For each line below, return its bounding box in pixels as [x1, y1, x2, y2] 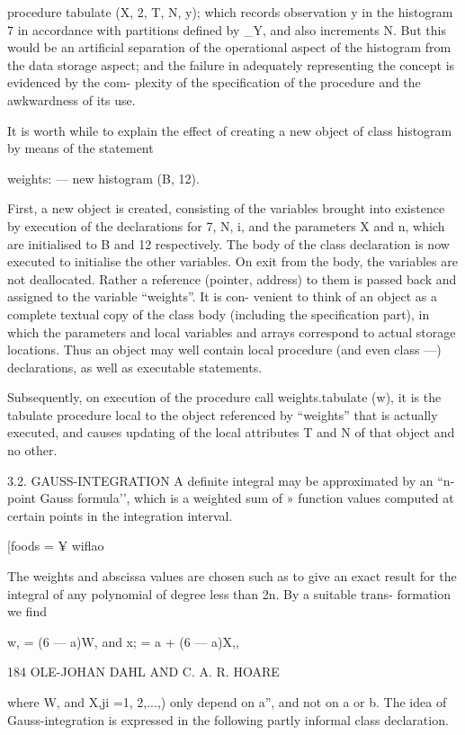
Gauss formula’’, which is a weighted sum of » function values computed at [40, 489, 454, 507]
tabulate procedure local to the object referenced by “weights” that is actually [7, 405, 438, 424]
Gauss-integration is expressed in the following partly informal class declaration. [7, 710, 449, 729]
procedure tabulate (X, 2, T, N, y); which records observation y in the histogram [7, 3, 453, 21]
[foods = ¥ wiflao [7, 536, 104, 555]
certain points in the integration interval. [7, 506, 233, 524]
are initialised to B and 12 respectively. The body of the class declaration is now [7, 234, 450, 253]
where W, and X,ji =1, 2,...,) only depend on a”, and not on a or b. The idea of [7, 693, 447, 711]
